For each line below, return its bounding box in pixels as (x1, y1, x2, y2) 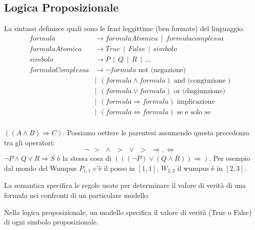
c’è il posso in (93, 162, 135, 173)
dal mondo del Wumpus (4, 162, 77, 173)
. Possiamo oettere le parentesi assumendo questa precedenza (62, 127, 249, 138)
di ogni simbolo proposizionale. (4, 216, 98, 227)
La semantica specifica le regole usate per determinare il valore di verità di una (4, 180, 246, 190)
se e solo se (176, 109, 210, 116)
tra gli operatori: (4, 137, 55, 147)
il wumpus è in (177, 162, 223, 173)
